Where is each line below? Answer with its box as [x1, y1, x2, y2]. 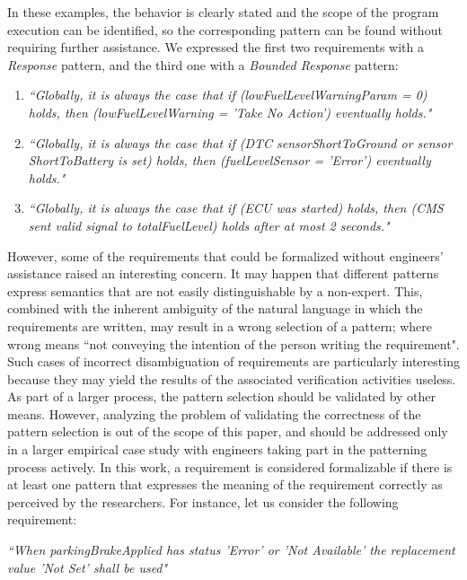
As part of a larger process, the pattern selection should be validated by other [7, 387, 436, 406]
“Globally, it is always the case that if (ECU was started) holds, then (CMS [28, 198, 444, 217]
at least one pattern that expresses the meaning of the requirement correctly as [7, 475, 443, 494]
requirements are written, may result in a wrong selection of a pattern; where [7, 316, 433, 335]
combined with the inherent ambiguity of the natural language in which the [7, 299, 423, 318]
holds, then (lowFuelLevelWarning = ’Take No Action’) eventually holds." [28, 102, 432, 121]
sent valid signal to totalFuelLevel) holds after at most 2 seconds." [28, 215, 390, 234]
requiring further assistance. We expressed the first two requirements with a [7, 38, 425, 57]
